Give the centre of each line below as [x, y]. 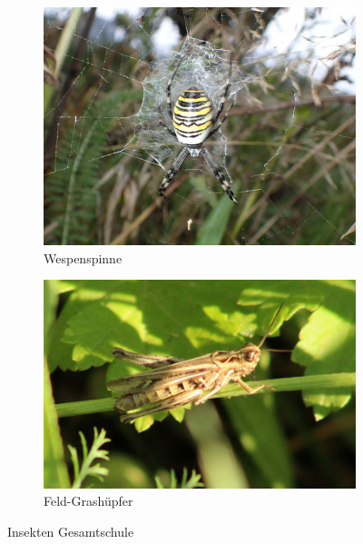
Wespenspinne [83, 257]
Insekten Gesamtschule [71, 532]
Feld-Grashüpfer [88, 501]
